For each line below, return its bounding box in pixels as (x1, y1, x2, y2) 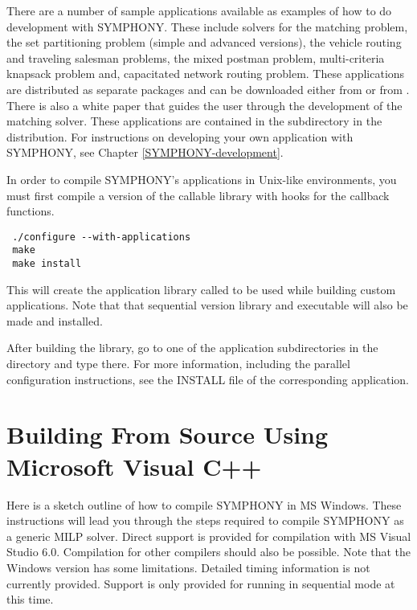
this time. (6, 591, 54, 608)
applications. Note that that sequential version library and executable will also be (6, 297, 408, 313)
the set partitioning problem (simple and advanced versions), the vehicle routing (6, 34, 402, 51)
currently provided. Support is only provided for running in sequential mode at (6, 575, 395, 592)
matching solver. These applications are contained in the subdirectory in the (6, 113, 382, 129)
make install (12, 258, 82, 270)
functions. (6, 203, 55, 219)
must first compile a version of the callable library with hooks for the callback (6, 186, 390, 203)
